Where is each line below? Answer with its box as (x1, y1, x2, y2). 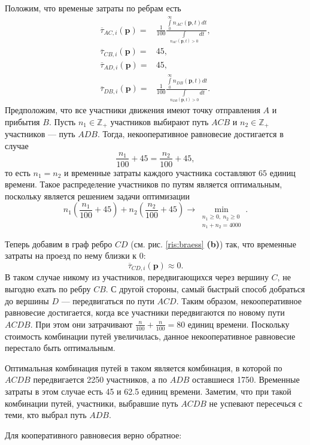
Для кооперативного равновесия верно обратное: (5, 428, 182, 441)
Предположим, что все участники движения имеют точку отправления (5, 104, 260, 116)
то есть (5, 166, 31, 178)
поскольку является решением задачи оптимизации (5, 189, 190, 202)
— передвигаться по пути (61, 294, 154, 307)
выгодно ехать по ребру (5, 283, 91, 295)
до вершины (5, 294, 49, 307)
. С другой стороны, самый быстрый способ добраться (105, 283, 305, 295)
